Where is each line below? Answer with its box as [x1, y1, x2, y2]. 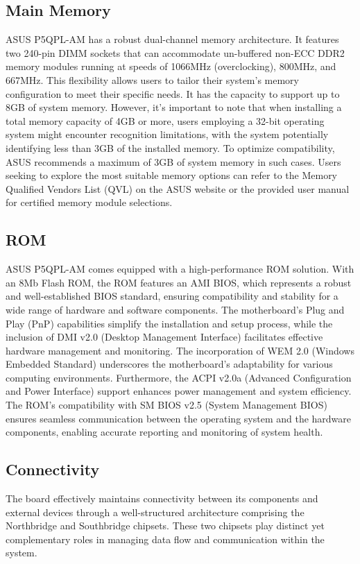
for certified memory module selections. [6, 195, 173, 210]
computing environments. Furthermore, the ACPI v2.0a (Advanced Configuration [6, 370, 352, 384]
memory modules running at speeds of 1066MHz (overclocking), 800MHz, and [6, 59, 336, 74]
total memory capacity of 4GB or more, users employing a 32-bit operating [6, 113, 325, 128]
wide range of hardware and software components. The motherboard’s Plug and [6, 302, 345, 316]
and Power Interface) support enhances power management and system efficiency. [6, 384, 352, 398]
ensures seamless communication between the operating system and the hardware [6, 411, 352, 425]
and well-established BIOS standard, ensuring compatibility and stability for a [6, 289, 338, 303]
